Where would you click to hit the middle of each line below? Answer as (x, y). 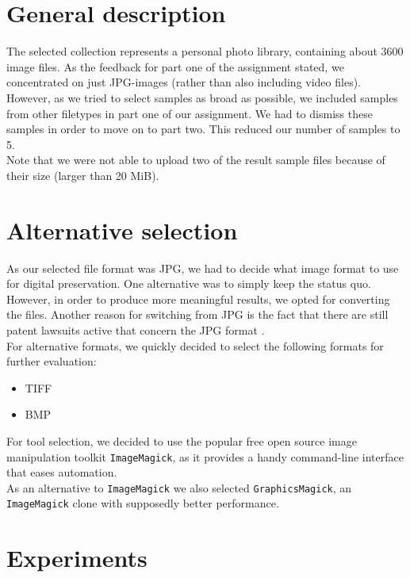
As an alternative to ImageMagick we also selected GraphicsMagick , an (179, 487)
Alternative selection (122, 230)
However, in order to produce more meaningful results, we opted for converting (198, 299)
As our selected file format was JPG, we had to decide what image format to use (203, 268)
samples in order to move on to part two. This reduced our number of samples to (203, 129)
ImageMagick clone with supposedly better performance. (143, 503)
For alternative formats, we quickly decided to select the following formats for (195, 345)
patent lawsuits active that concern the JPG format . (136, 329)
